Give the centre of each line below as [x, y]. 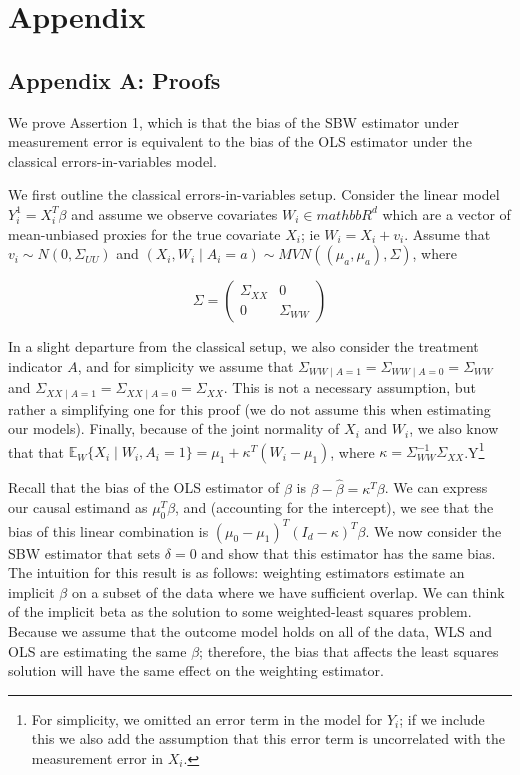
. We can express [436, 487]
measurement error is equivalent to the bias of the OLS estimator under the [240, 141]
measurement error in [97, 757]
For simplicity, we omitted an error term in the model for [207, 718]
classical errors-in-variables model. [112, 160]
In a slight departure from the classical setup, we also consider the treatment [243, 346]
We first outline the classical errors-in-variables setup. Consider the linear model [254, 194]
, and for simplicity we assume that [185, 365]
